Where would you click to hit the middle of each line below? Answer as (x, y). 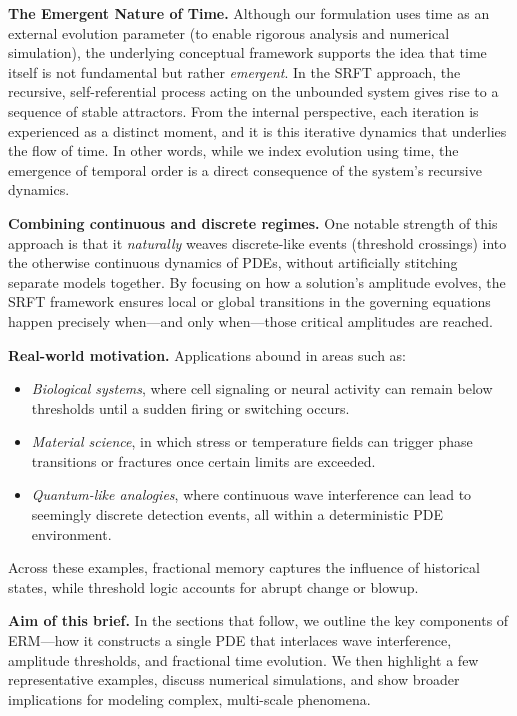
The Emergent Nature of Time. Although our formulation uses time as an (249, 13)
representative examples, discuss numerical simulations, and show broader (234, 679)
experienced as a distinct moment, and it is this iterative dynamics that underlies (257, 130)
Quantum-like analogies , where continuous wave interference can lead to (251, 494)
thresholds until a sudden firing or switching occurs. (190, 407)
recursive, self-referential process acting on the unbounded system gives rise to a (253, 91)
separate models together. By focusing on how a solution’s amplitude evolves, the (257, 281)
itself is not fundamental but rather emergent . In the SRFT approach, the (234, 71)
